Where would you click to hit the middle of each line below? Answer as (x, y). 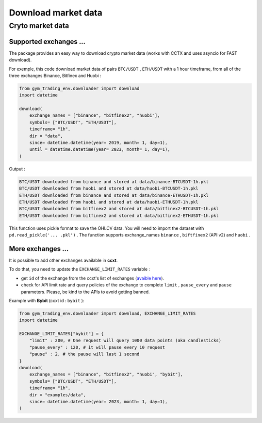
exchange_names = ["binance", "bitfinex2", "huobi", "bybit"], (106, 375)
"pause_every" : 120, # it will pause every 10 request (97, 347)
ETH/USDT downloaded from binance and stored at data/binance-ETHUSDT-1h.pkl (114, 195)
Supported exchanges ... (47, 41)
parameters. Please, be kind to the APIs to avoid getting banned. (85, 292)
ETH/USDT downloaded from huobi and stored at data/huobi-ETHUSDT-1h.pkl (109, 202)
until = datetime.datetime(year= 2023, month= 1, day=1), (100, 149)
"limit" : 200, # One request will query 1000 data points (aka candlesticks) (125, 341)
